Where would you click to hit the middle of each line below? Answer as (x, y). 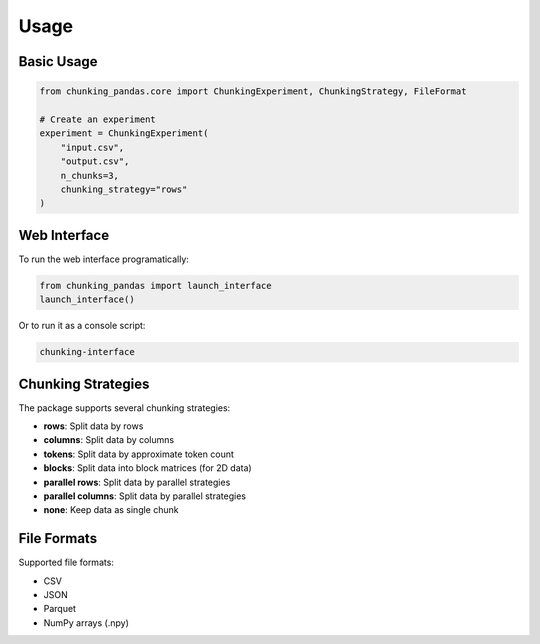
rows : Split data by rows (93, 426)
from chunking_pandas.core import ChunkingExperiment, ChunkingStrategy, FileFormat (253, 91)
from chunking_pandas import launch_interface (155, 285)
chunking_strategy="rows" (124, 189)
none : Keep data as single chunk (111, 510)
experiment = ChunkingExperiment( (124, 133)
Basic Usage (58, 61)
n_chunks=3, (90, 175)
